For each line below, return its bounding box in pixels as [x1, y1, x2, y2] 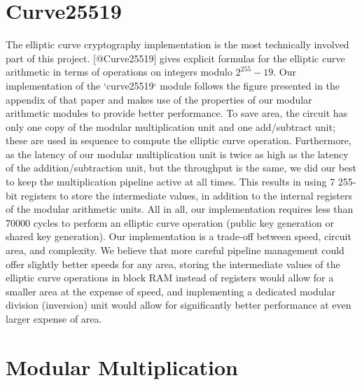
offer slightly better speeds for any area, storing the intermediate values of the [6, 256, 340, 271]
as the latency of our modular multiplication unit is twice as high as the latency [6, 146, 349, 161]
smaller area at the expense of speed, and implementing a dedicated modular [6, 283, 335, 298]
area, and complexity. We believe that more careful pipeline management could [6, 243, 344, 258]
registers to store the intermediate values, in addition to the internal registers [20, 188, 352, 202]
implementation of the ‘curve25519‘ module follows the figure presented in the [6, 78, 340, 92]
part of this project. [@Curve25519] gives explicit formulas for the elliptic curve [6, 50, 345, 65]
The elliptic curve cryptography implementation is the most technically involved [6, 37, 349, 52]
